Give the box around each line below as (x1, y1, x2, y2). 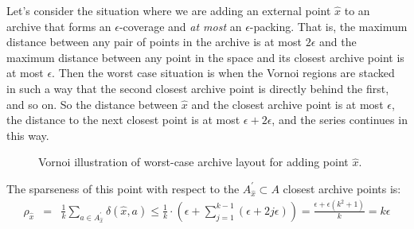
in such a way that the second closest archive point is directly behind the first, (6, 80, 389, 96)
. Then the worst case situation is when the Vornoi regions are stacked (52, 64, 395, 81)
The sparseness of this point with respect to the (6, 180, 240, 196)
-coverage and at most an (119, 17, 242, 34)
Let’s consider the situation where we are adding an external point (6, 2, 331, 18)
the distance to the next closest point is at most (6, 111, 240, 128)
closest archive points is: (283, 180, 401, 196)
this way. (6, 126, 49, 143)
